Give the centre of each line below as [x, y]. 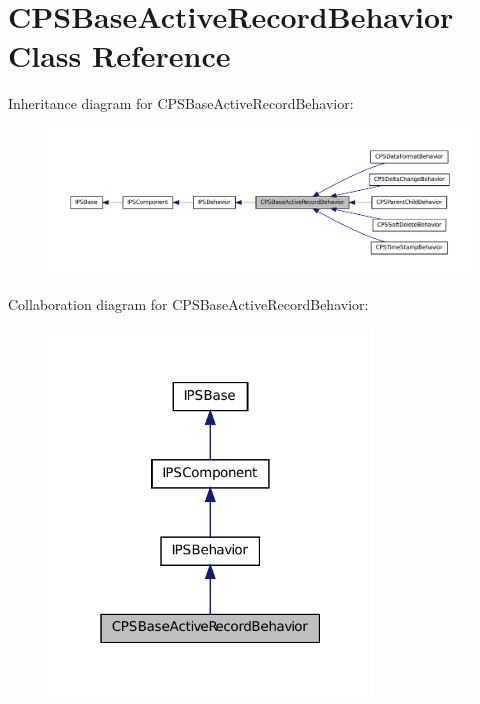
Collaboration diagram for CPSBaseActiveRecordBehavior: [188, 304]
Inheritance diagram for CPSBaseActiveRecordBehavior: [181, 103]
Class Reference [119, 55]
